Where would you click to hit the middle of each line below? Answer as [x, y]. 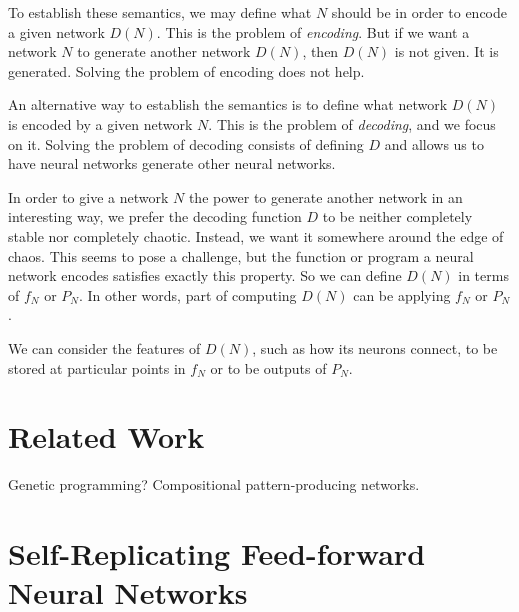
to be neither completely [397, 216]
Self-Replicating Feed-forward [217, 553]
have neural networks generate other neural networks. [172, 163]
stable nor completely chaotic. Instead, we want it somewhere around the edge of [256, 235]
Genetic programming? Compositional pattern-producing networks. [214, 484]
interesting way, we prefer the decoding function [155, 216]
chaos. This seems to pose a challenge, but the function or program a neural [241, 255]
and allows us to [434, 143]
